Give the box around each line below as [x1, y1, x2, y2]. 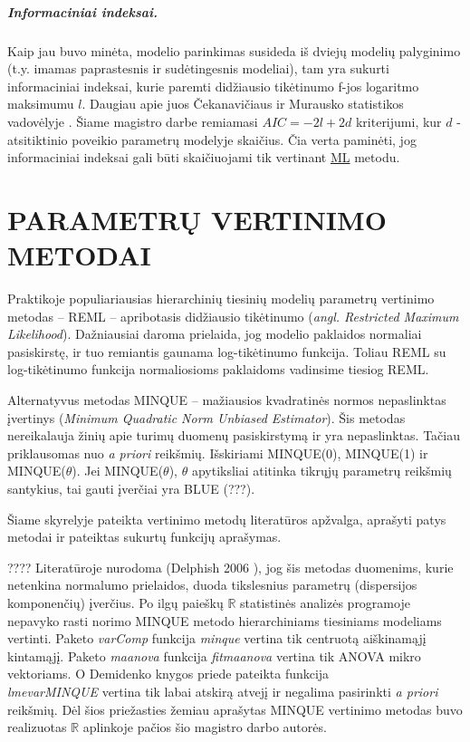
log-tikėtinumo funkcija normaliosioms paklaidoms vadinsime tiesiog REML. [7, 360, 429, 379]
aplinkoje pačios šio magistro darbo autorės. [82, 718, 327, 737]
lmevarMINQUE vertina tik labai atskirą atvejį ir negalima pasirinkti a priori [7, 681, 438, 700]
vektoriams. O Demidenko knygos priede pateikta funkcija [7, 664, 330, 683]
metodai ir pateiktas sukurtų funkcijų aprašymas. [7, 527, 282, 546]
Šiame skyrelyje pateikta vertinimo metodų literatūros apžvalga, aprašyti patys [7, 509, 446, 528]
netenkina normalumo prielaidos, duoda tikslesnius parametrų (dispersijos [7, 575, 417, 594]
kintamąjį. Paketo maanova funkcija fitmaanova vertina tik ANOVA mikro [7, 646, 421, 665]
